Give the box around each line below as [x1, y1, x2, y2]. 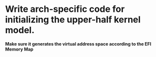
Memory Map [5, 46, 34, 52]
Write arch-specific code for [5, 3, 125, 15]
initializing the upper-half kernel [5, 14, 141, 25]
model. [5, 25, 35, 36]
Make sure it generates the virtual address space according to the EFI [5, 41, 152, 47]
